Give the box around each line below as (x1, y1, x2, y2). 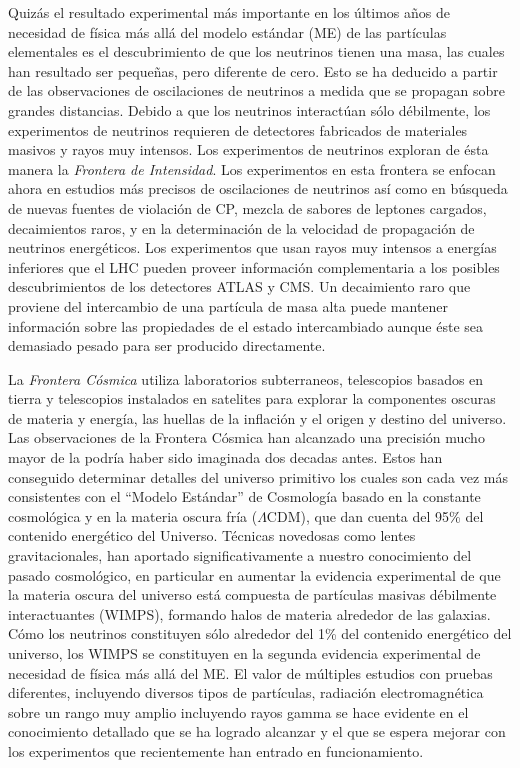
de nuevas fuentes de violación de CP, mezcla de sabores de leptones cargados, (8, 197, 487, 218)
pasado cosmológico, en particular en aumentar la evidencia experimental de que (8, 564, 501, 585)
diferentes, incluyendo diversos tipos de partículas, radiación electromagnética (8, 682, 484, 703)
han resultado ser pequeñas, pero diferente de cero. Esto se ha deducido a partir (8, 60, 498, 81)
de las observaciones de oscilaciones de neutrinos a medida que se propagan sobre (8, 80, 505, 101)
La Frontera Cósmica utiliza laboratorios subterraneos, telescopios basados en (8, 368, 484, 389)
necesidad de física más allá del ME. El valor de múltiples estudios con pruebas (8, 662, 493, 683)
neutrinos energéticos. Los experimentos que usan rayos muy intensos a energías (8, 237, 497, 258)
